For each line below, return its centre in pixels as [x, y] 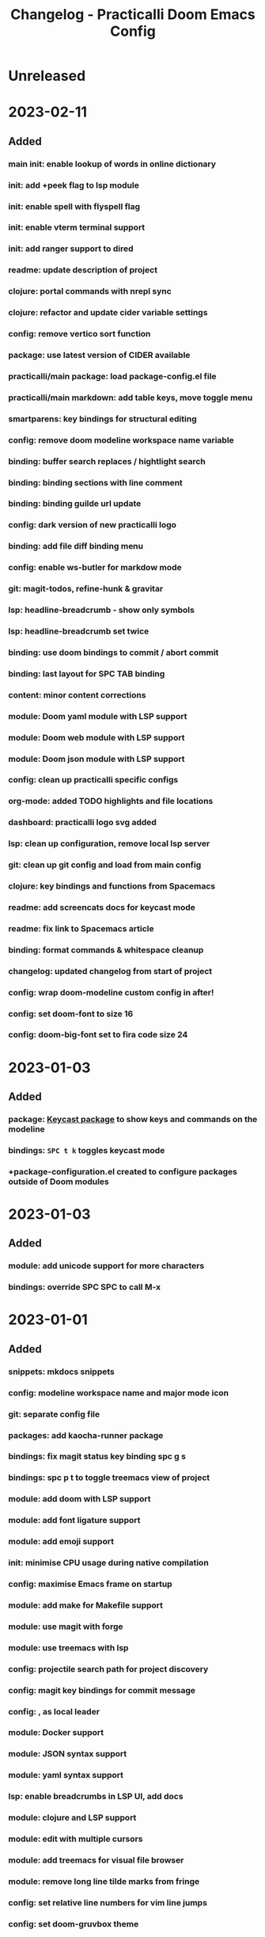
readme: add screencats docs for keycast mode [102, 907]
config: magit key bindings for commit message [102, 1690]
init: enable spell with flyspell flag [74, 206]
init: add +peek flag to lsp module [74, 185]
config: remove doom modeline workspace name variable [121, 440]
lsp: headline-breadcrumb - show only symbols [102, 610]
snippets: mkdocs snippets [61, 1372]
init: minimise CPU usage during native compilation [109, 1563]
